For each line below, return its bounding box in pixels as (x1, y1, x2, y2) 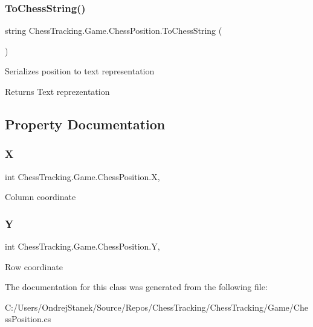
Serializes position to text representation (5, 65, 155, 77)
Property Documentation (5, 114, 166, 133)
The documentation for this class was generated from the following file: (5, 280, 268, 293)
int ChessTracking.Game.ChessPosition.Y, (5, 240, 160, 252)
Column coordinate (5, 190, 76, 203)
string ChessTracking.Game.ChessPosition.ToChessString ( (5, 24, 222, 37)
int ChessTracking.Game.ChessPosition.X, (5, 170, 160, 183)
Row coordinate (5, 260, 63, 273)
